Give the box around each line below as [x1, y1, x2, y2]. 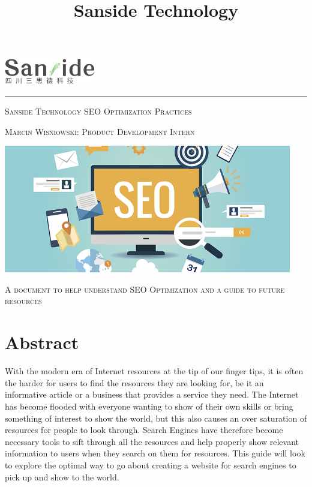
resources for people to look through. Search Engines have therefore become [5, 423, 283, 436]
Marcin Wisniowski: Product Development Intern [5, 125, 195, 137]
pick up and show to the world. [5, 470, 119, 483]
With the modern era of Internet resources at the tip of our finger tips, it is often [5, 365, 304, 377]
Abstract [5, 330, 79, 354]
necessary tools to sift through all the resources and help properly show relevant [5, 435, 299, 447]
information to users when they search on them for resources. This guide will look [5, 447, 305, 459]
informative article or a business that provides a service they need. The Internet [5, 388, 299, 401]
